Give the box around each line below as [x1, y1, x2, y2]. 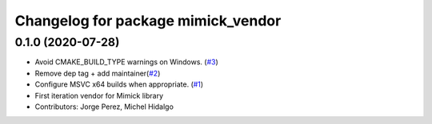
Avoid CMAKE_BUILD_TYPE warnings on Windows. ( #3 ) [34, 57, 219, 67]
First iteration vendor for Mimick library [34, 91, 164, 100]
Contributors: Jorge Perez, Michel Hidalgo [34, 102, 174, 111]
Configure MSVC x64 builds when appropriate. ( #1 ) [34, 79, 204, 89]
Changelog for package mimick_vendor [14, 12, 282, 29]
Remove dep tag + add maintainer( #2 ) [34, 68, 161, 78]
